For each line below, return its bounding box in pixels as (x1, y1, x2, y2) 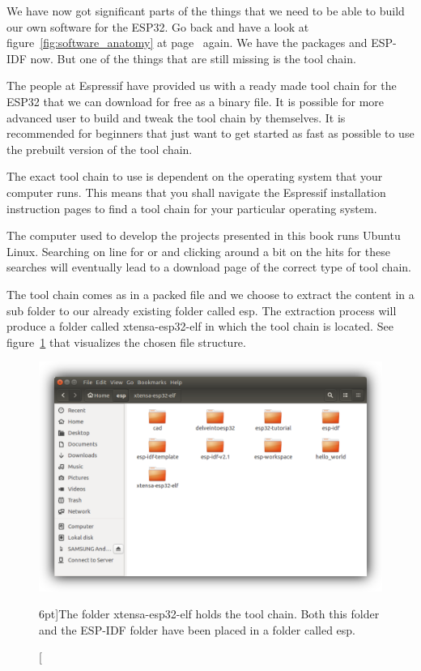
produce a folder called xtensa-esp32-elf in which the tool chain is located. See (6, 318, 393, 335)
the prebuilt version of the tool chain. (6, 140, 193, 157)
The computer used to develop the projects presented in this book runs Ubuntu (6, 227, 401, 244)
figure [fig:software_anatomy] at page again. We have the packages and (6, 34, 368, 51)
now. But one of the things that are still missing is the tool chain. (30, 49, 356, 66)
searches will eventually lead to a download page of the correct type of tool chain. (6, 259, 411, 276)
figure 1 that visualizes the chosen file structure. (6, 333, 246, 350)
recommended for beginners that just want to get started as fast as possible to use (6, 125, 415, 142)
